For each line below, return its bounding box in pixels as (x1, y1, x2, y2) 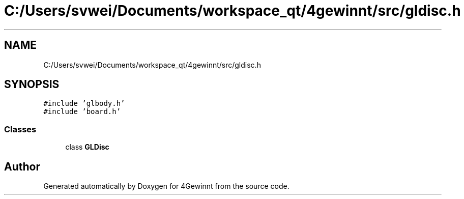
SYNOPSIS (4, 78, 60, 91)
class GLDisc (65, 143, 109, 152)
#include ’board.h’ (43, 107, 121, 116)
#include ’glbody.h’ (43, 99, 125, 108)
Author (4, 160, 40, 173)
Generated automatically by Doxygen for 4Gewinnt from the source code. (43, 182, 289, 191)
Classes (4, 124, 37, 134)
